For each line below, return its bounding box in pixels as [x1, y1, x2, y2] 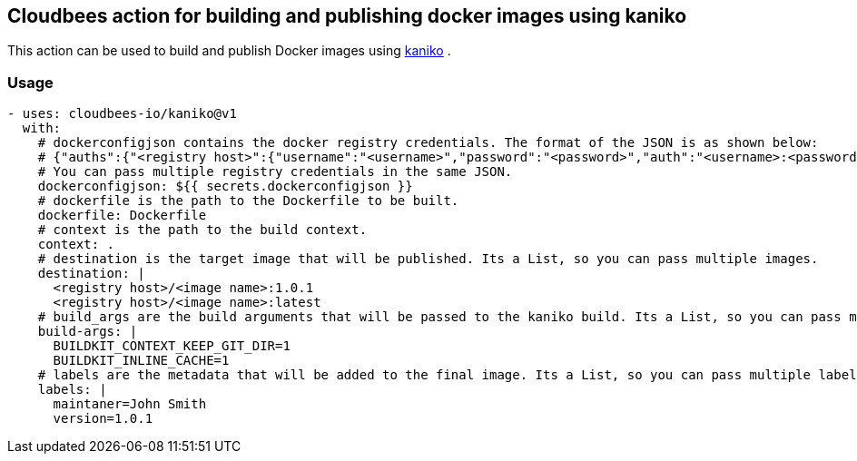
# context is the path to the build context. [37, 222, 368, 238]
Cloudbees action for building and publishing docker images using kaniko [7, 5, 687, 27]
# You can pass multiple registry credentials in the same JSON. [37, 164, 513, 180]
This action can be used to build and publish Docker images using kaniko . [7, 43, 451, 59]
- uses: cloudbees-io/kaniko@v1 [7, 106, 237, 122]
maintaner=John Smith [53, 397, 207, 412]
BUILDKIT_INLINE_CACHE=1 [53, 353, 230, 368]
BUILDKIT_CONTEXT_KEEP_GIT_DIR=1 [53, 338, 291, 354]
